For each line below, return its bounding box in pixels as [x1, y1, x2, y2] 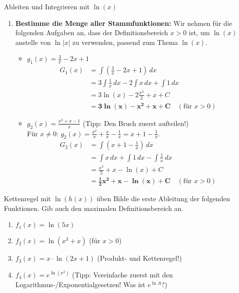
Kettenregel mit [4, 193, 51, 204]
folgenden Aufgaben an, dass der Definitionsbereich [15, 27, 168, 38]
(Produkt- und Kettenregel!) [97, 253, 182, 263]
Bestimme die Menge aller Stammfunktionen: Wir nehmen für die [15, 18, 232, 28]
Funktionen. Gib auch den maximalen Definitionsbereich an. [4, 203, 184, 213]
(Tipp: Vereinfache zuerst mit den [72, 270, 173, 280]
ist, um [189, 27, 210, 38]
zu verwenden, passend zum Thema [72, 37, 178, 47]
